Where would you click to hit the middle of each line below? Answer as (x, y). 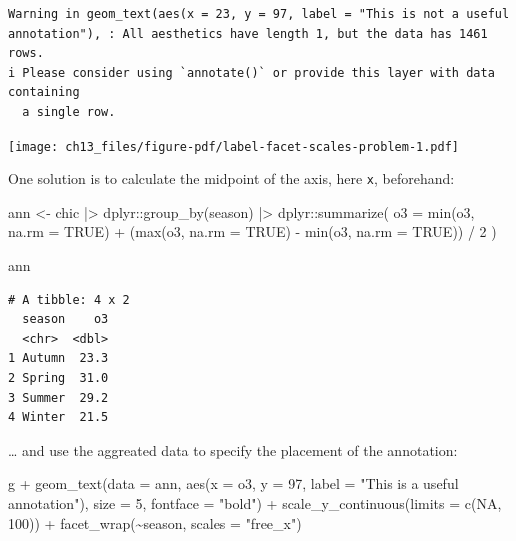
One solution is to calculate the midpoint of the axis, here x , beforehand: (231, 178)
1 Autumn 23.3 (58, 358)
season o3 (65, 319)
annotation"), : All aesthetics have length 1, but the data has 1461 (248, 33)
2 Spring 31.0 (58, 378)
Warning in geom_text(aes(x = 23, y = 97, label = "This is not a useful (259, 14)
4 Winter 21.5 (58, 417)
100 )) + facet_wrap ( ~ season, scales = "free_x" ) (155, 522)
